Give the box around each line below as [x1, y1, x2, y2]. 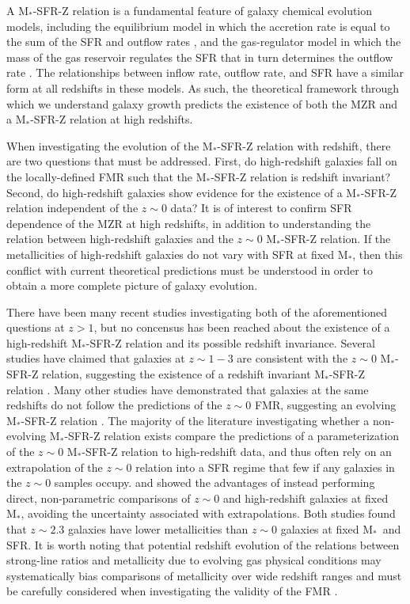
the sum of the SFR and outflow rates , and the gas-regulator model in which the [6, 33, 401, 50]
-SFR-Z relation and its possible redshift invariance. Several [85, 334, 375, 351]
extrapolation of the [6, 458, 103, 475]
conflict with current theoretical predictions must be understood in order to [6, 261, 373, 278]
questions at [6, 319, 65, 336]
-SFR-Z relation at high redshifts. [30, 111, 193, 127]
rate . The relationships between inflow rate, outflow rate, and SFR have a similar [6, 64, 404, 81]
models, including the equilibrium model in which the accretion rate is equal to [6, 17, 390, 34]
